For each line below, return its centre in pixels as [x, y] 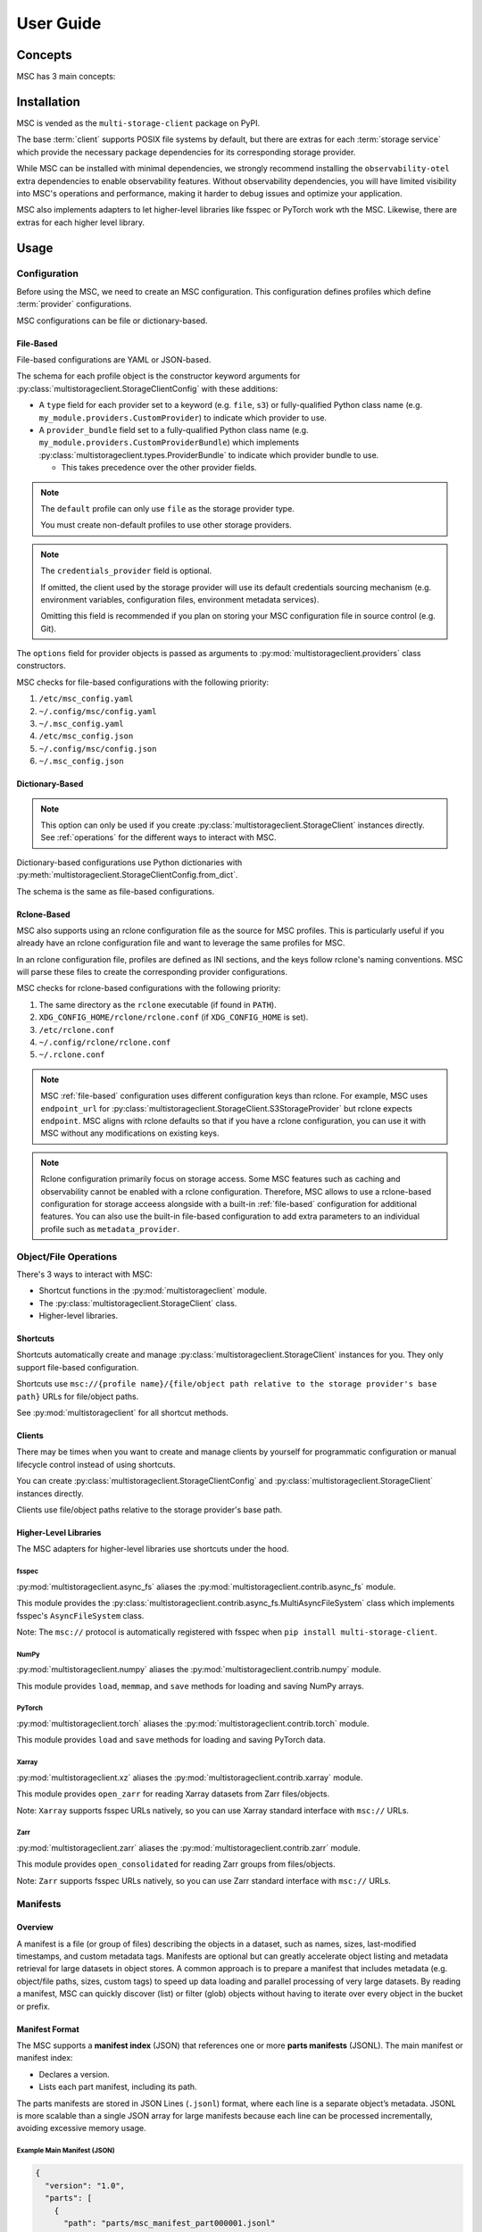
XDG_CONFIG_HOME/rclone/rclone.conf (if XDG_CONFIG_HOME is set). [174, 1017]
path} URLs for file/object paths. [78, 1396]
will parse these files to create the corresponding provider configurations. [152, 972]
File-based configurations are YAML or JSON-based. [114, 360]
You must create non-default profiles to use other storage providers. [166, 525]
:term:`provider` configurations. [74, 304]
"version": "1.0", [85, 2186]
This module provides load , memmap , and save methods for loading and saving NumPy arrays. [191, 1686]
